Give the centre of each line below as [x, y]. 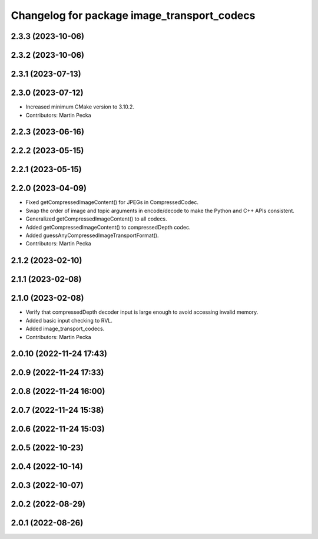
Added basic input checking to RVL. [69, 320]
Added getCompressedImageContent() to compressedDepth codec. [108, 227]
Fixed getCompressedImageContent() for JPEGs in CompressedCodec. [112, 202]
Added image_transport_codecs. [65, 329]
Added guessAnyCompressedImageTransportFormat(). [92, 235]
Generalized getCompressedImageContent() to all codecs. [96, 219]
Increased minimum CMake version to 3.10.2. [80, 107]
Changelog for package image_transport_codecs [133, 15]
